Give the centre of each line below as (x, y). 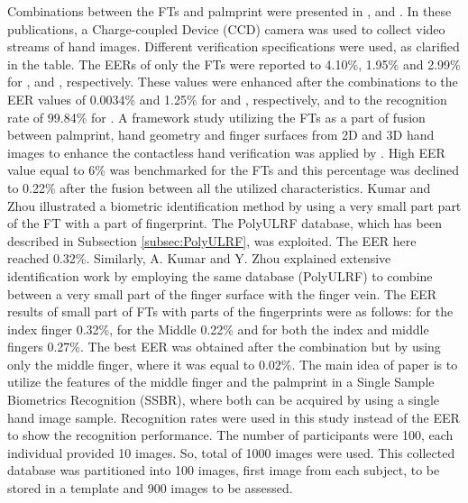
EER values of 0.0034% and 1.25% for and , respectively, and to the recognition (227, 99)
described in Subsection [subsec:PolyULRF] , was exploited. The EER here (212, 240)
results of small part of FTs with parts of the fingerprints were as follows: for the (230, 311)
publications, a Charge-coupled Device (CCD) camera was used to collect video (226, 28)
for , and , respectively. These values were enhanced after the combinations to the (233, 82)
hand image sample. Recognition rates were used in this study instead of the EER (234, 417)
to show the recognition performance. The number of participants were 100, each (230, 435)
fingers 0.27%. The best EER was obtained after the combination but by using (224, 347)
